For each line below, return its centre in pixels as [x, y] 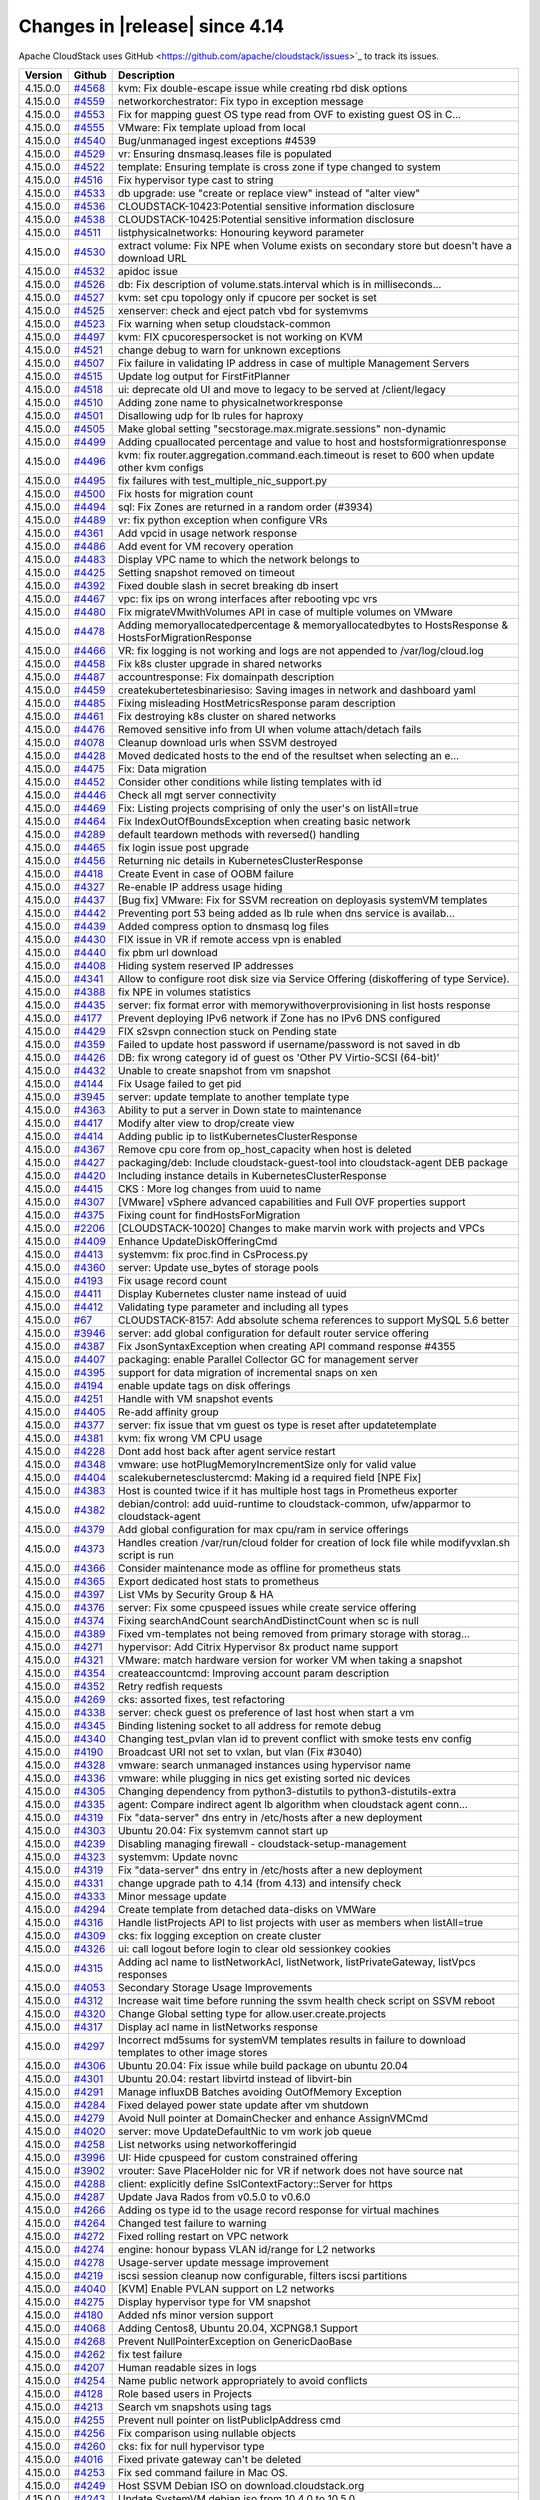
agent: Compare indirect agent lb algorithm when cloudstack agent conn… [293, 1804]
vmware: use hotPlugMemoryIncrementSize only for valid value [267, 1464]
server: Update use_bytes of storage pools [218, 1267]
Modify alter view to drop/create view [206, 1123]
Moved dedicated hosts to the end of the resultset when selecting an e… [289, 755]
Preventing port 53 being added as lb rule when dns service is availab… [286, 913]
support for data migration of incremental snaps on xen [248, 1372]
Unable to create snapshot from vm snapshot [224, 1070]
